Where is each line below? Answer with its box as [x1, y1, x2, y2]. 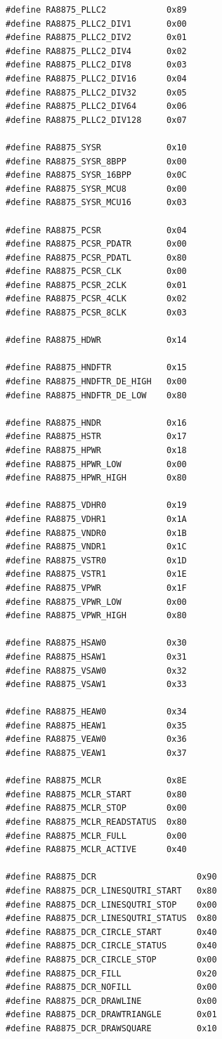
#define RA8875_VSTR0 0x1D [6, 555, 187, 566]
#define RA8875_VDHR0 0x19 [6, 500, 187, 511]
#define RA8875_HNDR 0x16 [6, 417, 187, 428]
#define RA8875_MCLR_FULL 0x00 [6, 830, 187, 841]
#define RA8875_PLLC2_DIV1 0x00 [6, 18, 187, 29]
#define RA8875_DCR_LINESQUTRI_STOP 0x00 [6, 899, 217, 910]
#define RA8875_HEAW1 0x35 [6, 720, 187, 731]
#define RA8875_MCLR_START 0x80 [6, 789, 187, 799]
